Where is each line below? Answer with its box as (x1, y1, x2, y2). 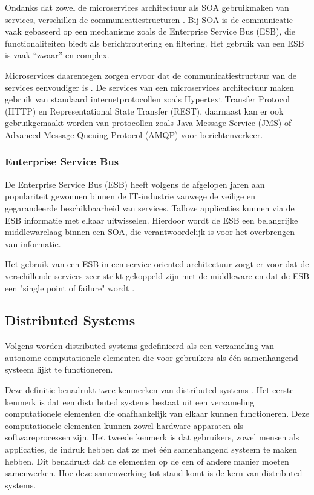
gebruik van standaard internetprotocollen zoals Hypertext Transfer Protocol (5, 93, 290, 105)
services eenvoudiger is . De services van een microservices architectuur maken (5, 81, 295, 93)
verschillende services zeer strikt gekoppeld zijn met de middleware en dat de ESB (5, 269, 309, 282)
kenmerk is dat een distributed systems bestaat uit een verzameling (5, 395, 255, 408)
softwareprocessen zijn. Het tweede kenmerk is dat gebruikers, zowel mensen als (5, 431, 299, 444)
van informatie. (5, 237, 61, 250)
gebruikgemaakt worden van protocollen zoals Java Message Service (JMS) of (5, 116, 292, 129)
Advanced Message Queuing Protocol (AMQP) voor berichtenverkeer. (5, 128, 263, 141)
